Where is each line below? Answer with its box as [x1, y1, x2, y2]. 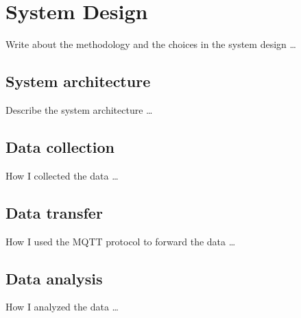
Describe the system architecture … [5, 102, 153, 117]
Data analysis [5, 267, 103, 289]
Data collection [5, 136, 115, 157]
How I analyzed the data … [5, 299, 119, 314]
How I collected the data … [5, 168, 119, 182]
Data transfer [5, 201, 103, 223]
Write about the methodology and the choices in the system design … [5, 37, 296, 51]
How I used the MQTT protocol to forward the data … [5, 234, 236, 248]
